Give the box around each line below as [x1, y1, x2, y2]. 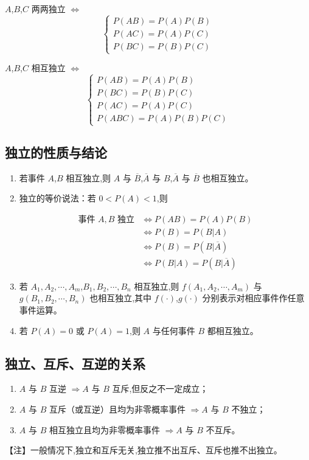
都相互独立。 [207, 324, 259, 336]
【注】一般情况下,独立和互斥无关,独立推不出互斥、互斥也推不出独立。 [5, 444, 282, 456]
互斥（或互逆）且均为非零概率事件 [49, 403, 186, 416]
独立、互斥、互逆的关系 [5, 354, 145, 372]
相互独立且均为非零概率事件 [49, 423, 160, 436]
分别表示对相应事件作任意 [202, 291, 305, 304]
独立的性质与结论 [5, 142, 107, 161]
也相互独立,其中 [89, 291, 152, 304]
